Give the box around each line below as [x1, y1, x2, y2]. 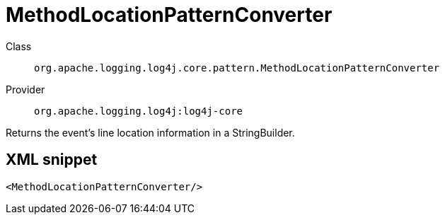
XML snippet [6, 151, 98, 169]
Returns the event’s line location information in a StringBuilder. [6, 126, 295, 139]
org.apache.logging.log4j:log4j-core [34, 105, 243, 117]
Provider [6, 83, 45, 95]
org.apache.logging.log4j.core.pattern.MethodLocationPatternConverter [34, 62, 440, 74]
